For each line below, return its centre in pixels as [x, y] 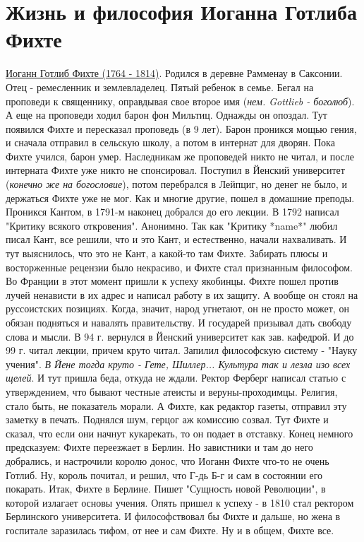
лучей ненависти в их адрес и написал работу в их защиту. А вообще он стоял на [182, 294]
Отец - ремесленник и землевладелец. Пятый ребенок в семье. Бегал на [160, 87]
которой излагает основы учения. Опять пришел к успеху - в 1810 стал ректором [180, 502]
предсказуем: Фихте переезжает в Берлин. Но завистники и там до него [159, 447]
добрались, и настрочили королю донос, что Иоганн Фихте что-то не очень [168, 460]
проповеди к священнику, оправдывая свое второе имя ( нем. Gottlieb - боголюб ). [180, 101]
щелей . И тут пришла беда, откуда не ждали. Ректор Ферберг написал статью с [176, 378]
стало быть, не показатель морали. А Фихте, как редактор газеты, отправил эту [176, 405]
